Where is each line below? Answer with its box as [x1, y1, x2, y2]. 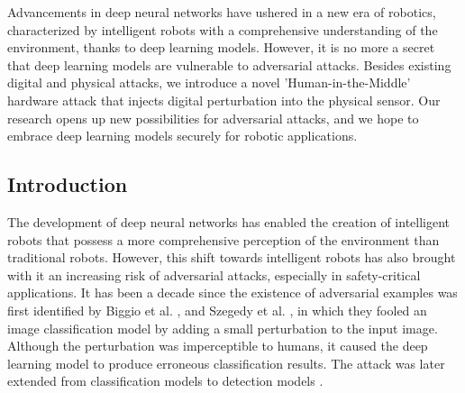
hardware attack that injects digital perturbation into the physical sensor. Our [7, 90, 441, 109]
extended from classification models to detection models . [7, 371, 324, 390]
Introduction [7, 170, 128, 198]
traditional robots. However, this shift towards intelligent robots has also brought [7, 248, 456, 267]
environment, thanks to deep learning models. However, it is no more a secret [7, 38, 435, 57]
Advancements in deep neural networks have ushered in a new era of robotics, [7, 3, 436, 21]
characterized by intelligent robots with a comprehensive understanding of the [7, 20, 438, 39]
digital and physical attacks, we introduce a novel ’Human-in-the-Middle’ [7, 73, 411, 92]
